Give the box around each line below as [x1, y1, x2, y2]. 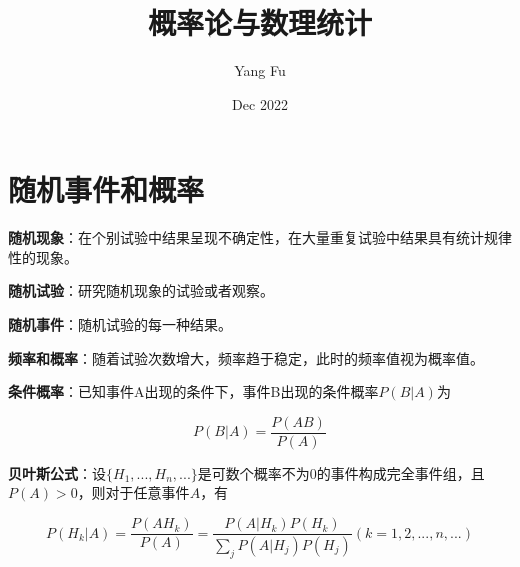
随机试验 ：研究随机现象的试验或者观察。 [8, 280, 274, 301]
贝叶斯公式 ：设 [8, 462, 106, 483]
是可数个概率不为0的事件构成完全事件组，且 [197, 462, 485, 483]
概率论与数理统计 [147, 2, 372, 43]
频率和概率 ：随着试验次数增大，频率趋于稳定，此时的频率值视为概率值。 [8, 347, 484, 368]
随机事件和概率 [8, 169, 205, 210]
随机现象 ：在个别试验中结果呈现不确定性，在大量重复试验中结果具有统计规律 [8, 227, 512, 248]
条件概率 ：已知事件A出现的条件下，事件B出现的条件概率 [8, 381, 379, 402]
